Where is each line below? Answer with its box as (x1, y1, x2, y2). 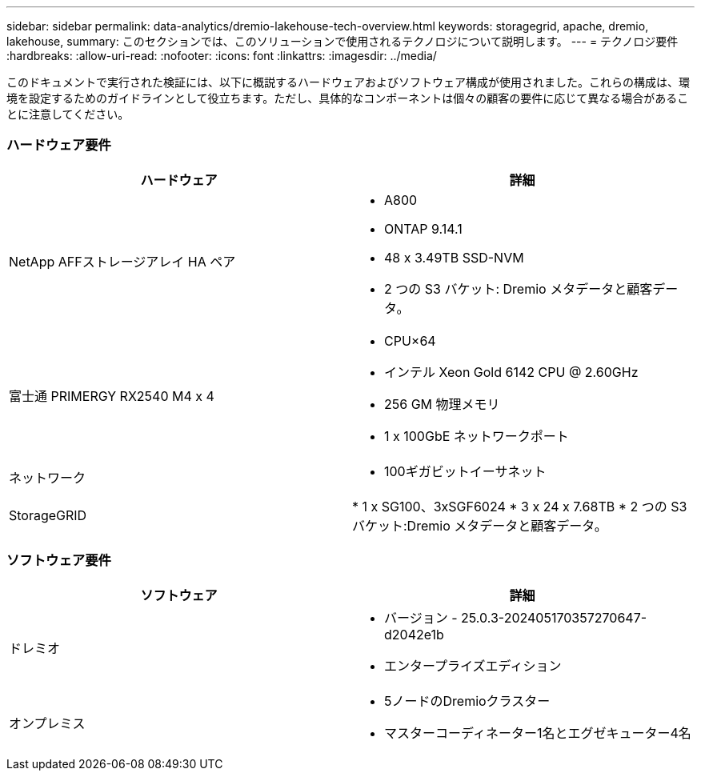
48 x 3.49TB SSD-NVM (384, 249, 524, 266)
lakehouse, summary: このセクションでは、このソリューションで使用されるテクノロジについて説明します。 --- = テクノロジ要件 (6, 34, 679, 48)
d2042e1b (384, 626, 444, 643)
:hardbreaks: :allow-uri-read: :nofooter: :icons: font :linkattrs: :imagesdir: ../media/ (6, 49, 437, 62)
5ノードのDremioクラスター (384, 692, 551, 709)
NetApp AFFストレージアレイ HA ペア (9, 253, 236, 270)
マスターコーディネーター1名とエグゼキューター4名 (384, 724, 691, 741)
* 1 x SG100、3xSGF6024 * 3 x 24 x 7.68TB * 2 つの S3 (352, 498, 687, 515)
